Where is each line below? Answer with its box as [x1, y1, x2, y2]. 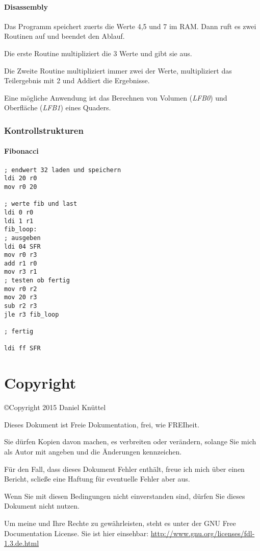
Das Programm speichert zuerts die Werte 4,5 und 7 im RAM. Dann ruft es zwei [4, 20, 256, 31]
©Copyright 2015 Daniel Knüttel [4, 402, 106, 413]
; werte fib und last [4, 200, 77, 208]
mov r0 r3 [4, 251, 37, 259]
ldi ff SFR [4, 345, 41, 352]
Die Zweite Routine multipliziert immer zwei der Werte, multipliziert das [4, 65, 232, 76]
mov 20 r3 [4, 294, 37, 301]
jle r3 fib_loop [4, 310, 59, 318]
